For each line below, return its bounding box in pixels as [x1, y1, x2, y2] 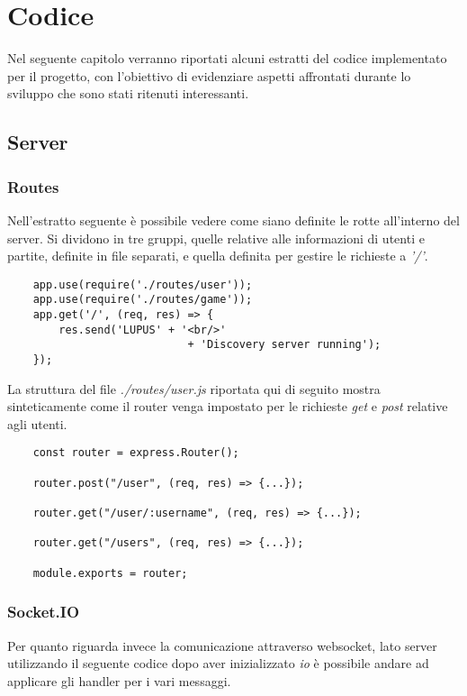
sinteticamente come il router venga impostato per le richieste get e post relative [7, 397, 448, 416]
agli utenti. [7, 414, 67, 433]
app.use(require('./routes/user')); [32, 278, 253, 291]
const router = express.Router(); [32, 446, 239, 460]
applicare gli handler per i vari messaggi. [7, 671, 231, 690]
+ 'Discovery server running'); [187, 338, 382, 352]
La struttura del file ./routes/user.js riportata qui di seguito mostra [7, 379, 381, 398]
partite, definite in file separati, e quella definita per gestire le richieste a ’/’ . [7, 246, 428, 265]
